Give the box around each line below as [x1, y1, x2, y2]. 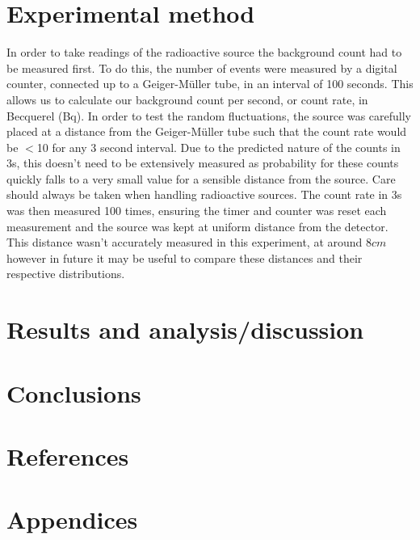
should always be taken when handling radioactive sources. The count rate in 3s [6, 186, 402, 203]
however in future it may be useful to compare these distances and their [6, 249, 363, 266]
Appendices [6, 503, 138, 536]
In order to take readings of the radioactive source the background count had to [6, 44, 402, 61]
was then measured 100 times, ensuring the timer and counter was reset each [6, 202, 387, 219]
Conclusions [6, 376, 141, 409]
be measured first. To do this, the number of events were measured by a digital [6, 59, 397, 76]
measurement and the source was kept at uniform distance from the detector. [6, 217, 388, 234]
